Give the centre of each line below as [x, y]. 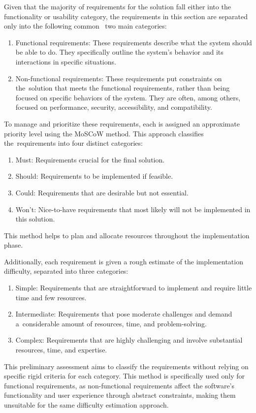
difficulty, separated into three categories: [66, 271]
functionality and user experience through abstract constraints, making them [120, 395]
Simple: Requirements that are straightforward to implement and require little [134, 288]
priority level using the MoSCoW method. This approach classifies [104, 133]
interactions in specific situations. [66, 61]
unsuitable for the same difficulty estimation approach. [86, 405]
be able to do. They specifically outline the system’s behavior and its [119, 52]
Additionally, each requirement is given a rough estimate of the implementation [124, 261]
